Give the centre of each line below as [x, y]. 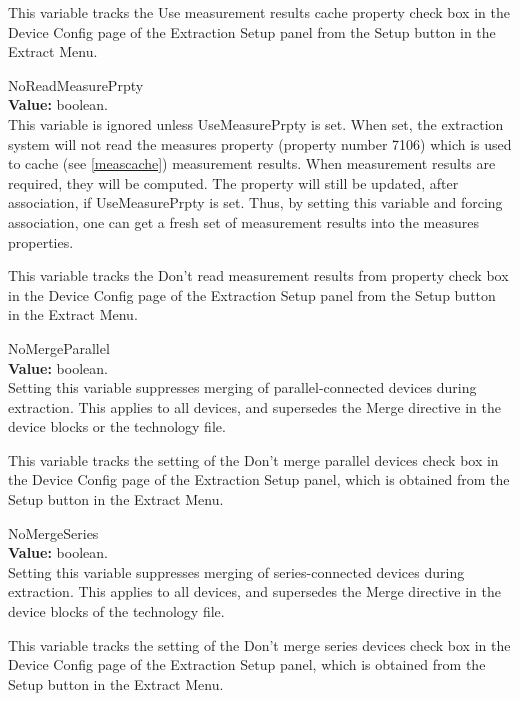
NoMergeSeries [53, 532]
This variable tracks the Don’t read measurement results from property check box [258, 275]
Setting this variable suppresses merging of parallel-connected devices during [242, 387]
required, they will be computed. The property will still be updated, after [233, 182]
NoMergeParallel [59, 347]
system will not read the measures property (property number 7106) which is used [260, 143]
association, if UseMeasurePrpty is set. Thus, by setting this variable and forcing [255, 202]
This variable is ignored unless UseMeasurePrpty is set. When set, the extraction [256, 123]
